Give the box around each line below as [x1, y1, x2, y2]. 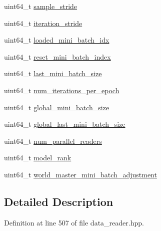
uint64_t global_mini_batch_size [4, 102, 109, 112]
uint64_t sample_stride [4, 1, 77, 11]
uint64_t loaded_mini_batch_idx [4, 35, 109, 45]
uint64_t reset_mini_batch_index [4, 51, 111, 62]
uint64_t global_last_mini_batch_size [4, 119, 125, 129]
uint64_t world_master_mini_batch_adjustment [4, 169, 157, 179]
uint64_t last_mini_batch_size [4, 68, 102, 79]
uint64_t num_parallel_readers [4, 135, 102, 146]
